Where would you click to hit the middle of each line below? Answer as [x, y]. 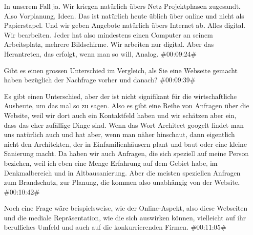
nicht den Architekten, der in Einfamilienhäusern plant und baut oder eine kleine [126, 144]
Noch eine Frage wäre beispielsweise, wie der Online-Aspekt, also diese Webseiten [126, 208]
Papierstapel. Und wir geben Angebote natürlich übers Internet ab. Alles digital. [125, 25]
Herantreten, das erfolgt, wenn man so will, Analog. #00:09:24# [100, 53]
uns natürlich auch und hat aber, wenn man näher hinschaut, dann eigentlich [119, 134]
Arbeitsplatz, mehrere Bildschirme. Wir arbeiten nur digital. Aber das [109, 44]
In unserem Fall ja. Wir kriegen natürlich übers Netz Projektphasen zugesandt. [122, 6]
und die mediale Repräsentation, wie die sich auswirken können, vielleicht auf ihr [125, 217]
